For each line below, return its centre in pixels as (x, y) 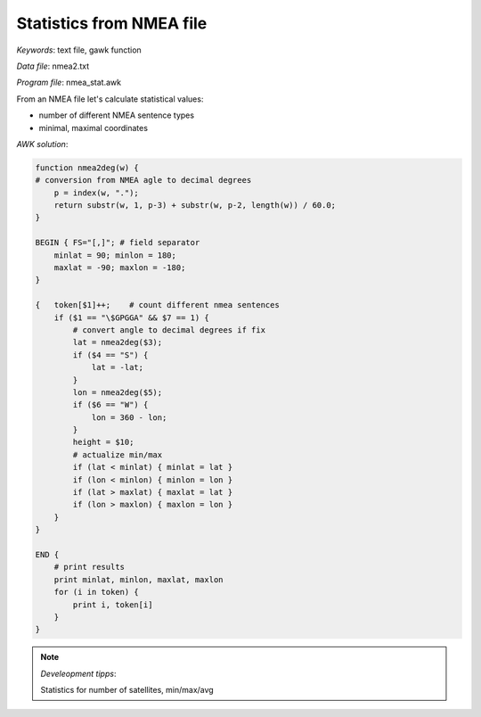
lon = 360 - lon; (129, 417)
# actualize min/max (118, 454)
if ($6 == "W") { (110, 405)
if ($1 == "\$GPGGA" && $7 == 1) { (131, 317)
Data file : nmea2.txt (53, 66)
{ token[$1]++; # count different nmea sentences (157, 305)
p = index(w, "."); (97, 193)
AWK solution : (42, 144)
